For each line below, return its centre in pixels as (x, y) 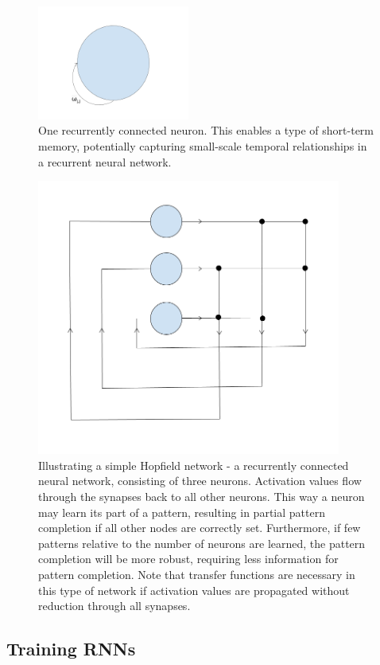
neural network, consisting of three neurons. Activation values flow (200, 481)
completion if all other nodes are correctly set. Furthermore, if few (200, 528)
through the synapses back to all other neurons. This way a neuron (202, 497)
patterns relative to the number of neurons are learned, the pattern (202, 543)
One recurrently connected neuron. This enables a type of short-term (206, 130)
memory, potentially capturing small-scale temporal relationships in (203, 145)
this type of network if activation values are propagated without (194, 590)
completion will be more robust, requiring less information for (188, 559)
